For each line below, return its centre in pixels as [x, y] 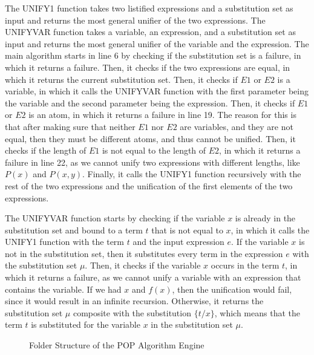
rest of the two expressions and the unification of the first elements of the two [149, 185]
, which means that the [257, 312]
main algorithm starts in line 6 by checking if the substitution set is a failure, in [153, 55]
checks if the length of [46, 150]
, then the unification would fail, [232, 289]
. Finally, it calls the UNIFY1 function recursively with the [191, 174]
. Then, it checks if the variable [143, 265]
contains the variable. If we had [63, 289]
